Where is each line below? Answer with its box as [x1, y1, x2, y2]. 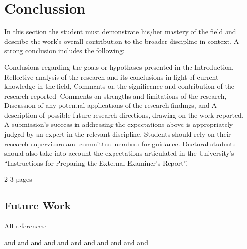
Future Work [4, 198, 71, 213]
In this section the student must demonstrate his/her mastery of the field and [4, 26, 236, 37]
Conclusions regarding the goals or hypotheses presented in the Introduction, [4, 62, 234, 72]
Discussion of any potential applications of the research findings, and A [4, 100, 217, 110]
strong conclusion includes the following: [4, 45, 125, 56]
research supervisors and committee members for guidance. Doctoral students [4, 138, 236, 148]
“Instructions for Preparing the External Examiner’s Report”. [4, 157, 188, 167]
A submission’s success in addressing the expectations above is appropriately [4, 119, 233, 129]
